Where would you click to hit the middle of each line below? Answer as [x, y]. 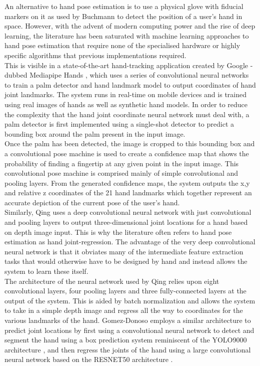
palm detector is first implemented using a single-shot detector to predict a [119, 124]
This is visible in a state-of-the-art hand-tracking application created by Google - [129, 65]
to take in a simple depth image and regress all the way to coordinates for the [124, 310]
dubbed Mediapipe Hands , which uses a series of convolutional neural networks [127, 75]
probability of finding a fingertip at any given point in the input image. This [122, 163]
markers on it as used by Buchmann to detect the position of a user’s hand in [123, 16]
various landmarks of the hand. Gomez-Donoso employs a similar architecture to [128, 320]
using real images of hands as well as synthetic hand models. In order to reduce [126, 104]
